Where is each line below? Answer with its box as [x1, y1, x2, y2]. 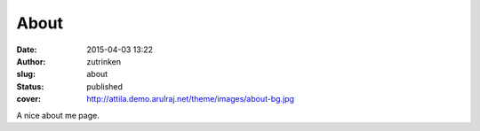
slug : [16, 69, 36, 80]
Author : [16, 56, 46, 66]
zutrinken [86, 56, 122, 66]
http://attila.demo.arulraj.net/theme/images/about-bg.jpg [86, 94, 295, 104]
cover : [16, 94, 42, 104]
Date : [16, 44, 37, 55]
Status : [16, 81, 44, 92]
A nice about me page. [16, 110, 100, 120]
